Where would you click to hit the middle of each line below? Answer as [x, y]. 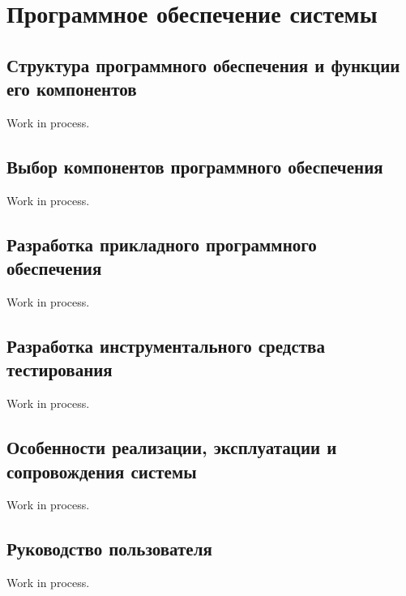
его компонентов [72, 89]
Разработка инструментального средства [166, 345]
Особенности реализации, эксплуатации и [172, 447]
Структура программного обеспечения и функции [203, 64]
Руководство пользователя [109, 549]
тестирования [60, 369]
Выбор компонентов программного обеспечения [195, 166]
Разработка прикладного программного [162, 244]
